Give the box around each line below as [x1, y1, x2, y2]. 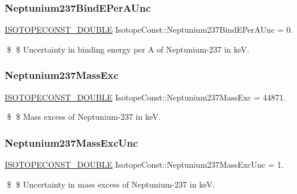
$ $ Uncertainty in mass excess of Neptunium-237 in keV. [6, 178, 215, 190]
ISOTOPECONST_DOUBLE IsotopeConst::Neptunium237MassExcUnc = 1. [5, 158, 284, 171]
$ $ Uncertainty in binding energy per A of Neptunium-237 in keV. [6, 43, 250, 55]
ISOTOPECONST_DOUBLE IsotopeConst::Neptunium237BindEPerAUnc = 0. [5, 23, 293, 36]
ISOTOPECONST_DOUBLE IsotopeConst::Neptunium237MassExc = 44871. [5, 91, 286, 103]
